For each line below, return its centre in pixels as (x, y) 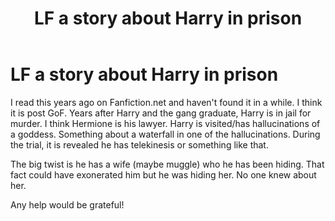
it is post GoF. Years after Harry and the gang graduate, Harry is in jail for (161, 113)
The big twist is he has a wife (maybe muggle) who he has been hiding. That (167, 164)
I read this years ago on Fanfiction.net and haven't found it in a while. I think (166, 102)
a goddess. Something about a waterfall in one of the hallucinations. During (165, 134)
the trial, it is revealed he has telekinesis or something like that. (139, 144)
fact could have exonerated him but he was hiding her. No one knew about (163, 174)
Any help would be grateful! (67, 204)
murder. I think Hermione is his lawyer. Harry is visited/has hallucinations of (165, 123)
